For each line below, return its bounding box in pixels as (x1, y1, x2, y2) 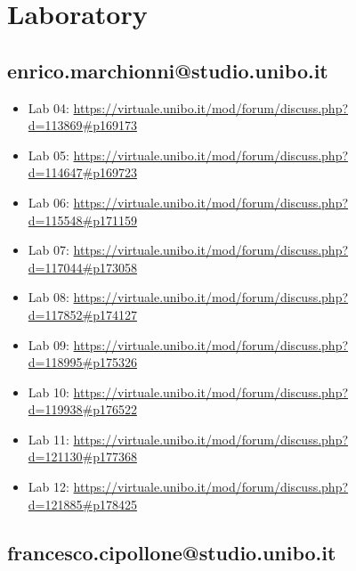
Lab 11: (28, 429, 69, 448)
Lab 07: (28, 241, 69, 259)
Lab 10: (28, 382, 69, 401)
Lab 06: (28, 192, 69, 211)
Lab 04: (28, 98, 69, 117)
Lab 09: (28, 335, 69, 354)
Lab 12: (28, 477, 69, 496)
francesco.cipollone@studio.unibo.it (7, 538, 336, 566)
